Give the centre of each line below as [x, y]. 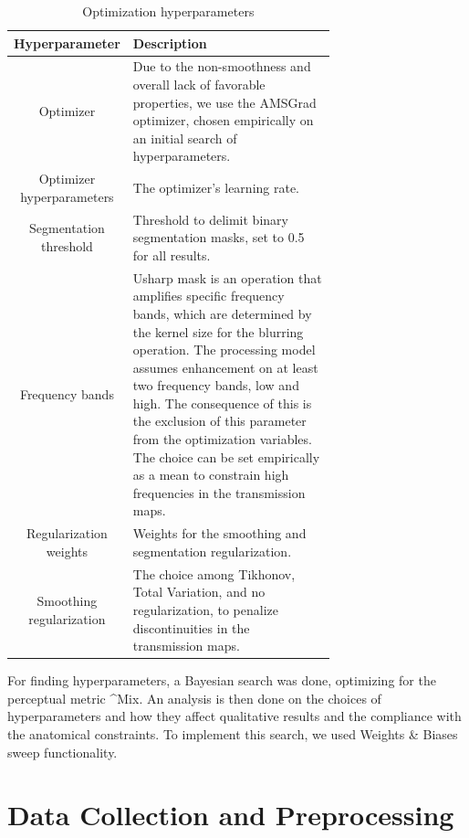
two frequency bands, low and [216, 385]
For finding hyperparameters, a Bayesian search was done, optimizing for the [222, 680]
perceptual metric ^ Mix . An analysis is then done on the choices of [194, 698]
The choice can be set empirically [226, 456]
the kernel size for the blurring [218, 331]
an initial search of [185, 138]
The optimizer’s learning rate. [216, 188]
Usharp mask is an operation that [227, 277]
